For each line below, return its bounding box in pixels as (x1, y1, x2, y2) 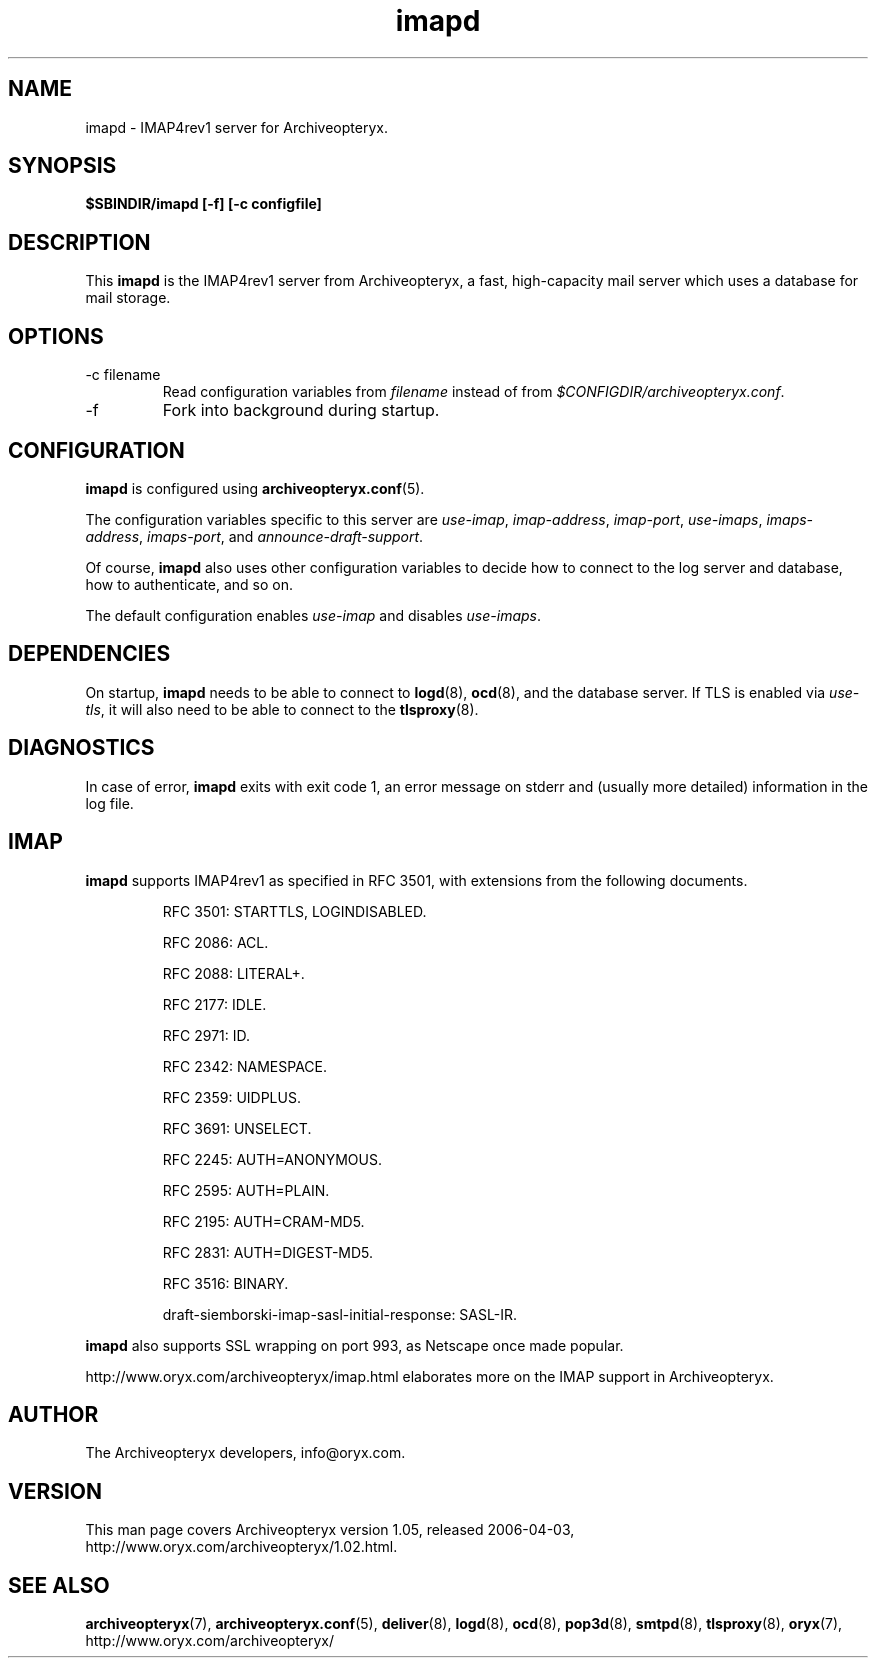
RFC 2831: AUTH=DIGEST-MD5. (162, 1243, 374, 1261)
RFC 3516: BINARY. (162, 1274, 289, 1292)
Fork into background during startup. (162, 400, 440, 421)
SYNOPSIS (8, 153, 117, 179)
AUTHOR (8, 1401, 99, 1427)
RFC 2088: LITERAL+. (162, 964, 305, 982)
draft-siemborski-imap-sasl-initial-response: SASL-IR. (162, 1305, 517, 1323)
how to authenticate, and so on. (85, 575, 294, 593)
